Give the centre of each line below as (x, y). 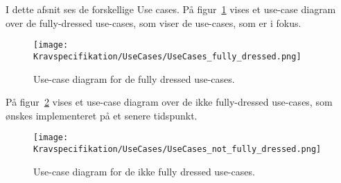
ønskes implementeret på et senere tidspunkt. (102, 115)
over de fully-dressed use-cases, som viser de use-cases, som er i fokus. (154, 22)
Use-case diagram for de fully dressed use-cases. (134, 78)
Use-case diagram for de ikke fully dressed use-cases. (144, 171)
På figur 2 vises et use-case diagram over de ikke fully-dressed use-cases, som (169, 102)
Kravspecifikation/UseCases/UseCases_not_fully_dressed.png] (177, 149)
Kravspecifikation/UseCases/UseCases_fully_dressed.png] (167, 56)
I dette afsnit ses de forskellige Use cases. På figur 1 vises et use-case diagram (171, 9)
